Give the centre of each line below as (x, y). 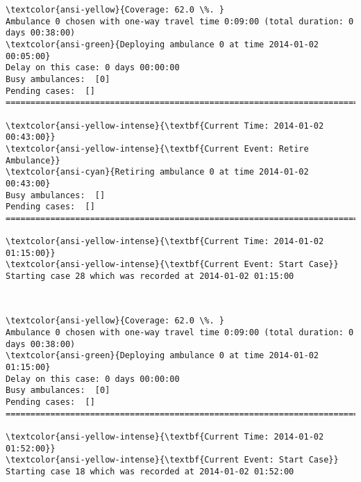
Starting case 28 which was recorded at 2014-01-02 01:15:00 (150, 276)
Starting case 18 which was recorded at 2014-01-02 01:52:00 (150, 471)
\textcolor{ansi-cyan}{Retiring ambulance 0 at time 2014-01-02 (157, 172)
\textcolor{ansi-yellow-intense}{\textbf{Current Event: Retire (157, 148)
